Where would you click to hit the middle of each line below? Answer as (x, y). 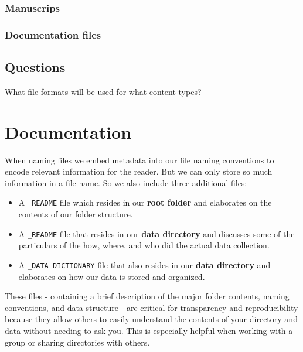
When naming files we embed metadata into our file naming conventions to (139, 160)
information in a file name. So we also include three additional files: (126, 182)
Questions (35, 67)
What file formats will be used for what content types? (103, 91)
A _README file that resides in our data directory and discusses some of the (156, 233)
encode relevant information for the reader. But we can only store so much (139, 171)
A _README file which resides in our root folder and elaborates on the (145, 202)
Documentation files (53, 34)
